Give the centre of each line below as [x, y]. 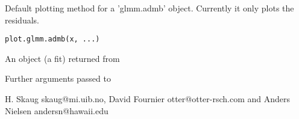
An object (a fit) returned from [62, 58]
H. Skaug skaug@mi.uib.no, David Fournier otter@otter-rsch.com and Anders [148, 99]
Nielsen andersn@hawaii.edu [57, 110]
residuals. [22, 20]
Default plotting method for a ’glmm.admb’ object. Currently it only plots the [149, 8]
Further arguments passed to [58, 78]
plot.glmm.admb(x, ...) [52, 39]
